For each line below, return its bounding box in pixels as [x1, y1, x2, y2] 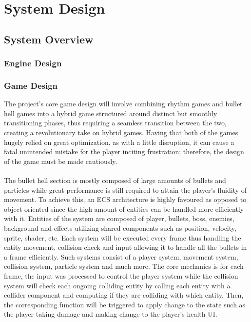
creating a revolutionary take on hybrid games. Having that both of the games [4, 127, 238, 137]
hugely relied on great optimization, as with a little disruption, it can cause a [4, 137, 234, 147]
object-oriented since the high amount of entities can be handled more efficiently [4, 203, 244, 214]
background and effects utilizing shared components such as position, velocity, [4, 222, 236, 233]
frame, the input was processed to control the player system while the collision [4, 270, 238, 281]
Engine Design [4, 57, 62, 69]
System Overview [4, 31, 94, 46]
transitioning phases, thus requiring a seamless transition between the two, [4, 118, 227, 128]
